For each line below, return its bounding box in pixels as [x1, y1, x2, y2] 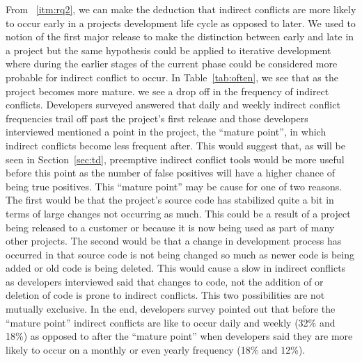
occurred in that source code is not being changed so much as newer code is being [6, 247, 354, 261]
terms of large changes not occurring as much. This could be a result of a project [6, 206, 351, 220]
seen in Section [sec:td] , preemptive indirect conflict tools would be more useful [6, 151, 345, 166]
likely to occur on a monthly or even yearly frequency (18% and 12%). [6, 342, 306, 356]
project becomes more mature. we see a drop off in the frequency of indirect [6, 83, 329, 98]
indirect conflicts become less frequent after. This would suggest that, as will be [6, 138, 345, 152]
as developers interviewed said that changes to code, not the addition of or [6, 274, 324, 288]
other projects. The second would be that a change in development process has [6, 233, 342, 248]
